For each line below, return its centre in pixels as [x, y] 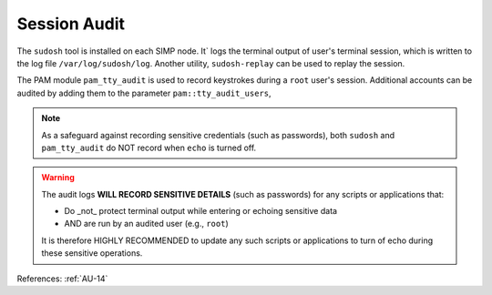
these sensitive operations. [92, 253]
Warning [58, 178]
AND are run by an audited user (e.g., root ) [146, 224]
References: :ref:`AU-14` [62, 279]
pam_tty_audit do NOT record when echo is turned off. [149, 147]
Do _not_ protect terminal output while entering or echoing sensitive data [200, 211]
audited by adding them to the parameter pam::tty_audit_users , [144, 93]
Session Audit [71, 24]
